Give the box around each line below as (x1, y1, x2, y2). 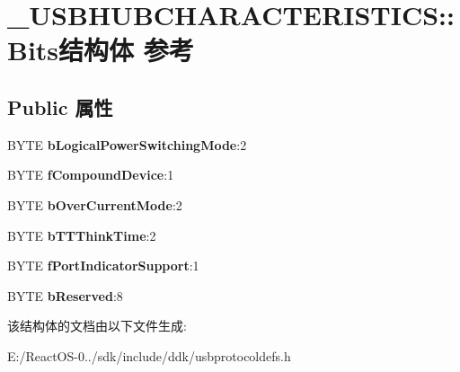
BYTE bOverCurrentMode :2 (7, 195, 182, 214)
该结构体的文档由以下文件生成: (7, 316, 187, 335)
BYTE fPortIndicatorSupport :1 (7, 256, 199, 275)
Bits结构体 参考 (7, 31, 194, 68)
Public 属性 (7, 93, 113, 120)
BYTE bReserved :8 (7, 286, 123, 305)
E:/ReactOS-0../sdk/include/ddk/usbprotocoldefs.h (7, 346, 291, 365)
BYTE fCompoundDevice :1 (7, 165, 174, 184)
